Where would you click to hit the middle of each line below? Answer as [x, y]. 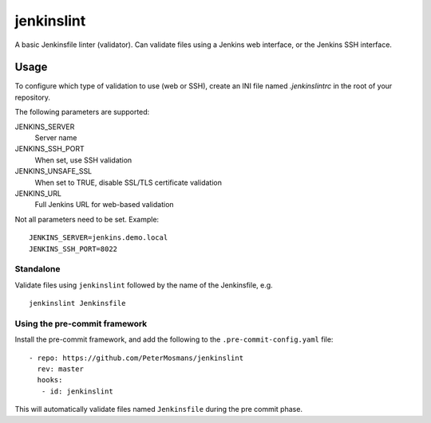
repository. [33, 97]
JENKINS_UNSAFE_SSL [53, 171]
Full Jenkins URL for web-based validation [105, 205]
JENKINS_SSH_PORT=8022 [73, 249]
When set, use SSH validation [83, 160]
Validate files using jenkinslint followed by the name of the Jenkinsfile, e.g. [144, 285]
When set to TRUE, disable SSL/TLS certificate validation [129, 182]
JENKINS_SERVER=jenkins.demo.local [99, 238]
